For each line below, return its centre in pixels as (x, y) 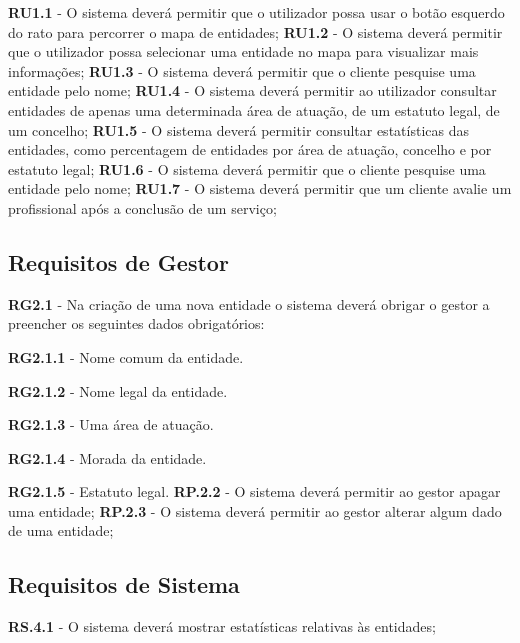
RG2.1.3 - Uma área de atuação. (111, 424)
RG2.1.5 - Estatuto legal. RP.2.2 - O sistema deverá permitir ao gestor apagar (254, 491)
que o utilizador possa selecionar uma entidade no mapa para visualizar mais (243, 51)
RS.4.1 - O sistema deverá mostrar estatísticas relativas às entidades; (222, 626)
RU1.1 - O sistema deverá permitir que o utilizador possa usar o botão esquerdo (256, 12)
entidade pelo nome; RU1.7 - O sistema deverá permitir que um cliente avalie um (260, 188)
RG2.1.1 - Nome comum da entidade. (126, 356)
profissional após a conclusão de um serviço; (142, 207)
